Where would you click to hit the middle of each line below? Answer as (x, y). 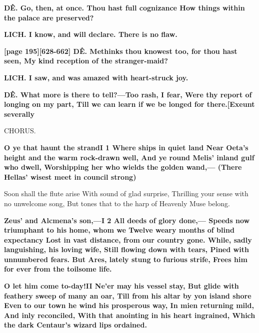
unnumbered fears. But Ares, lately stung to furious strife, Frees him (126, 259)
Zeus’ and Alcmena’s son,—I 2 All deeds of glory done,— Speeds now (127, 220)
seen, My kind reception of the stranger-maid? (86, 61)
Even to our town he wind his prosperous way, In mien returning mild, (129, 305)
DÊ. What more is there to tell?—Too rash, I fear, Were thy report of (128, 94)
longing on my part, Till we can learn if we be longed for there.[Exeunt (129, 104)
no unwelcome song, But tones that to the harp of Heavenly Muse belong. (117, 203)
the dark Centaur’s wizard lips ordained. (75, 325)
